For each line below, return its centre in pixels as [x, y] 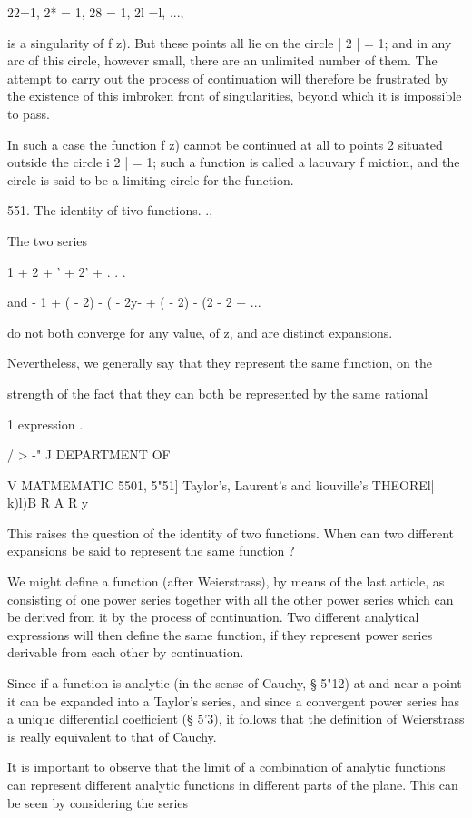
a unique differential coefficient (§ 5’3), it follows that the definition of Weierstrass [236, 719]
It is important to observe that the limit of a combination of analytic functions [226, 767]
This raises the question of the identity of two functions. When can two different [231, 532]
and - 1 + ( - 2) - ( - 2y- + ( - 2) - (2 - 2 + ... [134, 302]
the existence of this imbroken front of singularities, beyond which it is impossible [235, 96]
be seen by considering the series [98, 802]
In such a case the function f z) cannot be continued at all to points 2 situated [225, 144]
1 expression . [45, 424]
